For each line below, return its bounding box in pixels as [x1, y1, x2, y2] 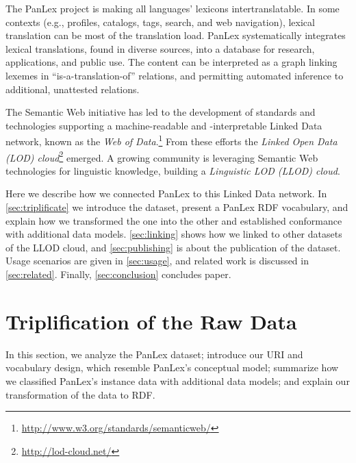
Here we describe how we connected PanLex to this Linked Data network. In [5, 186, 327, 201]
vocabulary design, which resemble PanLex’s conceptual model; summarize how [5, 360, 339, 375]
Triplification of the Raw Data [5, 307, 297, 335]
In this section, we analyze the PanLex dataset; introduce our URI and [5, 347, 303, 361]
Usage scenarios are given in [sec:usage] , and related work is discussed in [5, 253, 309, 268]
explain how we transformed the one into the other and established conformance [5, 213, 342, 227]
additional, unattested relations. [5, 82, 140, 96]
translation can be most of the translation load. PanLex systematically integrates [5, 28, 346, 42]
